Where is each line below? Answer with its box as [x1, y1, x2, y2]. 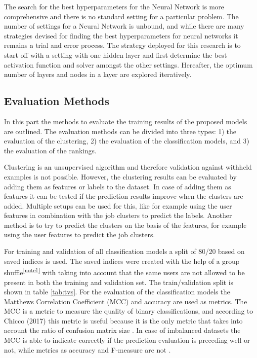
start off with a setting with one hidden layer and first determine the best [4, 49, 227, 60]
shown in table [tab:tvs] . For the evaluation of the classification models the [4, 286, 230, 297]
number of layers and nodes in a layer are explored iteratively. [4, 69, 192, 79]
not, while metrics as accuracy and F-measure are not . [4, 344, 171, 355]
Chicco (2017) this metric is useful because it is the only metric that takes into [4, 315, 243, 325]
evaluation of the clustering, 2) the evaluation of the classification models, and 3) [4, 136, 250, 146]
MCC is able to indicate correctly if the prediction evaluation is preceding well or [4, 335, 250, 345]
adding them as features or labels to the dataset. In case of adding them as [4, 181, 231, 191]
